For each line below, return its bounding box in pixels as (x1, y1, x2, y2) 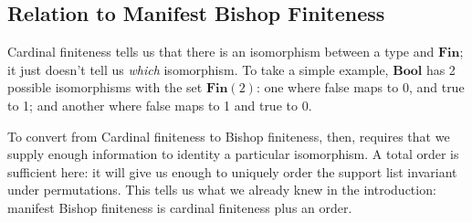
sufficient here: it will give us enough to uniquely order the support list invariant (7, 162, 457, 181)
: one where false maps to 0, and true (256, 78, 465, 97)
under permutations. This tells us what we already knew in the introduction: (7, 180, 436, 199)
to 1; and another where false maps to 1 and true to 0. (7, 95, 312, 114)
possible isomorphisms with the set (7, 78, 203, 97)
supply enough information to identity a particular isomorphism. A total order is (7, 144, 459, 164)
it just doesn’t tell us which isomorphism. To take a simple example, (7, 59, 389, 79)
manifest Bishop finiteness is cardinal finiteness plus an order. (7, 197, 352, 217)
